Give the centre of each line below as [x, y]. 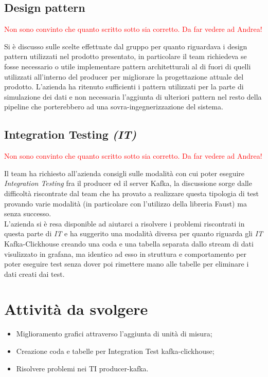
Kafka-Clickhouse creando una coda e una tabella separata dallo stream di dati [129, 243]
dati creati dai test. [34, 274]
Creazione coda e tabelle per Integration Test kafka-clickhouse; [115, 351]
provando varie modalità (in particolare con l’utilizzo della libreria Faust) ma [126, 203]
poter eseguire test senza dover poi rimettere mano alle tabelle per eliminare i [127, 264]
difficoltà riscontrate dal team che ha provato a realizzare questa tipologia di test [132, 193]
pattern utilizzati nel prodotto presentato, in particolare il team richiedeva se [126, 56]
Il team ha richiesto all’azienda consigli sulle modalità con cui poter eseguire [124, 173]
